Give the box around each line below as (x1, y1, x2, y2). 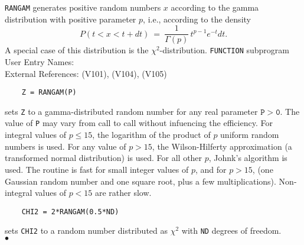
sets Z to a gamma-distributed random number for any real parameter (5, 105, 258, 117)
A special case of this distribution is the (5, 44, 149, 56)
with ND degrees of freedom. (181, 224, 282, 237)
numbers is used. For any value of (5, 140, 126, 152)
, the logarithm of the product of (92, 128, 211, 141)
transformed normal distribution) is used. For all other (5, 151, 202, 164)
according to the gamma (171, 1, 259, 13)
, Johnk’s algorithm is (208, 151, 287, 164)
